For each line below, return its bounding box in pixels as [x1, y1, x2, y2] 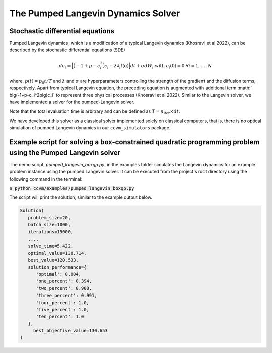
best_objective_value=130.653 [33, 328, 108, 334]
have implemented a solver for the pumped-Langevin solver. [9, 99, 134, 105]
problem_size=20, [28, 215, 71, 220]
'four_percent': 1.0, [36, 300, 89, 305]
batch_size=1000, [28, 222, 71, 228]
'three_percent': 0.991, [36, 292, 98, 299]
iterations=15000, [28, 229, 74, 234]
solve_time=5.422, [28, 243, 74, 249]
